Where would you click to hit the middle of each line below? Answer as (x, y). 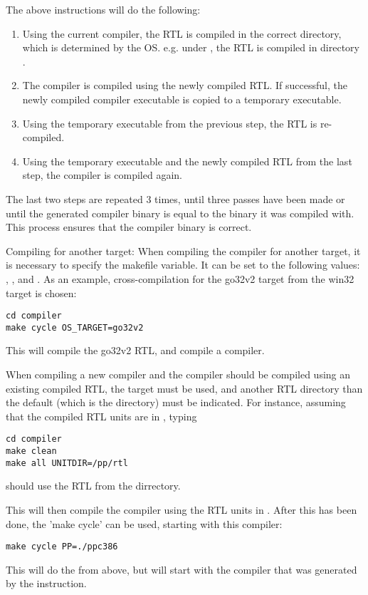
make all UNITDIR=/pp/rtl (67, 463)
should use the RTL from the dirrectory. (93, 486)
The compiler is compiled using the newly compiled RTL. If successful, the (185, 85)
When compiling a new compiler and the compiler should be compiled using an (178, 374)
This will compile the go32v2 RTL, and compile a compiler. (135, 350)
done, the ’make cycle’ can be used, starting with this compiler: (144, 523)
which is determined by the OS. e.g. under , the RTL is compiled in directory (191, 47)
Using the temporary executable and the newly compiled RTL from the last (187, 161)
